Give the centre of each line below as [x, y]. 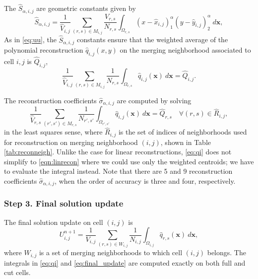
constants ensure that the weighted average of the [153, 39]
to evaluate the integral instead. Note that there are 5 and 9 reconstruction [118, 171]
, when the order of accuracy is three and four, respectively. [145, 181]
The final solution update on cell [54, 222]
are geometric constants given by [86, 8]
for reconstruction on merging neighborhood [71, 142]
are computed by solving [154, 100]
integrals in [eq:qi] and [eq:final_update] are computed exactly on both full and [125, 262]
